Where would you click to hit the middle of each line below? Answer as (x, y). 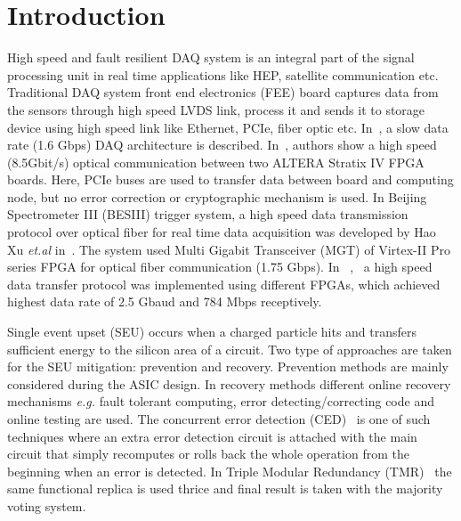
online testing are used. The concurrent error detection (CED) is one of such (219, 419)
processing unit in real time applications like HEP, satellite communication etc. (223, 74)
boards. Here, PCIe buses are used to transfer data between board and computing (230, 179)
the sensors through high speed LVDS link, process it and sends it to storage (216, 109)
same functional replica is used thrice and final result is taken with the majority (225, 488)
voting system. (47, 505)
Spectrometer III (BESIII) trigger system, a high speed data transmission (208, 214)
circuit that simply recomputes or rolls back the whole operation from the (208, 454)
